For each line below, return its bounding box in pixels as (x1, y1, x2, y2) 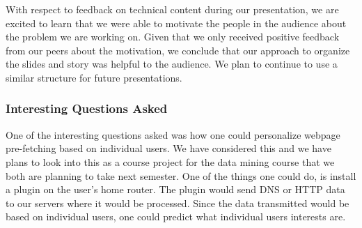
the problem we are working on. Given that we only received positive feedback (6, 29, 340, 44)
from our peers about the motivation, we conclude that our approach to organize (6, 43, 350, 57)
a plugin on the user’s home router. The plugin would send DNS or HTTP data (6, 182, 345, 197)
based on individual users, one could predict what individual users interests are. (6, 209, 346, 224)
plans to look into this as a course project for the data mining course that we (6, 154, 335, 169)
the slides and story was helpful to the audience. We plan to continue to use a (6, 56, 338, 71)
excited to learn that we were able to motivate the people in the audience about (6, 15, 347, 30)
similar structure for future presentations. (6, 70, 182, 84)
